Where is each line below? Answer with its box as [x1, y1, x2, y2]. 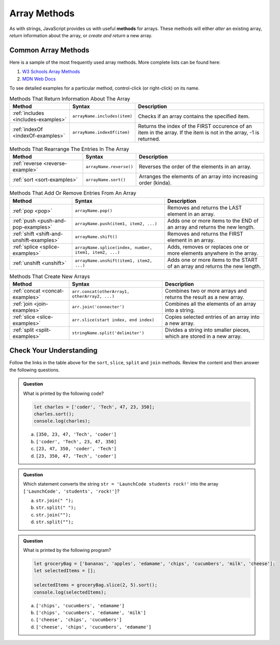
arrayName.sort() [86, 177, 126, 182]
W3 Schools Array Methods [22, 69, 80, 75]
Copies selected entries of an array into [164, 313, 260, 320]
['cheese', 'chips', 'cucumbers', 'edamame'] [36, 624, 152, 630]
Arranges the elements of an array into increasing [138, 173, 258, 180]
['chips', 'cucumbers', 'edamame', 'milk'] [36, 609, 146, 615]
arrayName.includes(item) [72, 114, 132, 119]
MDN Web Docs [22, 75, 56, 82]
